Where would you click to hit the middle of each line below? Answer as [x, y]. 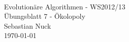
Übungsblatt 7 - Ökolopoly [45, 16]
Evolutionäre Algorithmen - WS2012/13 [65, 6]
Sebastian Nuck [28, 25]
